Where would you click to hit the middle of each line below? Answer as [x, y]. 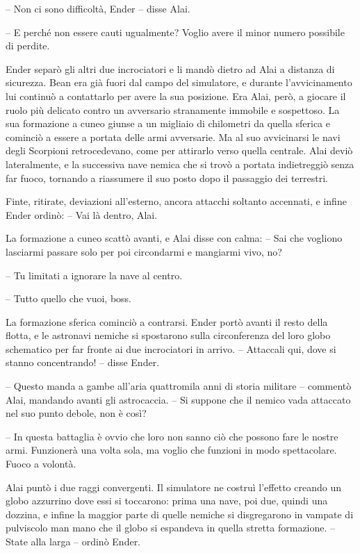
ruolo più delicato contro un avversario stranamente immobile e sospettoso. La [173, 109]
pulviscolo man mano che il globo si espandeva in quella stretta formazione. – [171, 528]
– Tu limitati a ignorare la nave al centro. [94, 275]
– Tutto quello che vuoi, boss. [68, 298]
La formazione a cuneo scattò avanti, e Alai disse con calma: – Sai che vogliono [174, 238]
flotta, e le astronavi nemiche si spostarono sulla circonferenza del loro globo [168, 335]
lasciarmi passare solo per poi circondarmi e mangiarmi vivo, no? [144, 251]
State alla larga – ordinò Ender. [73, 541]
